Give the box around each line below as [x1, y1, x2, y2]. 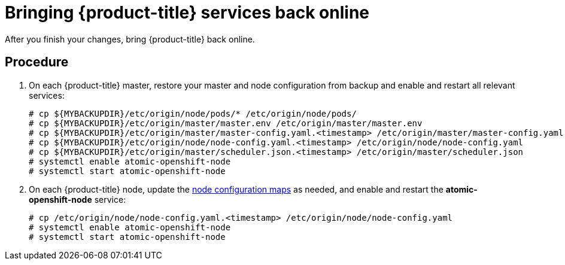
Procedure [5, 54, 69, 70]
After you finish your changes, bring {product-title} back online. [5, 33, 255, 44]
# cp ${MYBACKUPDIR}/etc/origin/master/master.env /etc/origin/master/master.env [29, 118, 423, 128]
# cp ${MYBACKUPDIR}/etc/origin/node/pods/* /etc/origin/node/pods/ [29, 108, 357, 118]
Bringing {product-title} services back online [5, 2, 370, 23]
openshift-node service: [29, 194, 126, 205]
